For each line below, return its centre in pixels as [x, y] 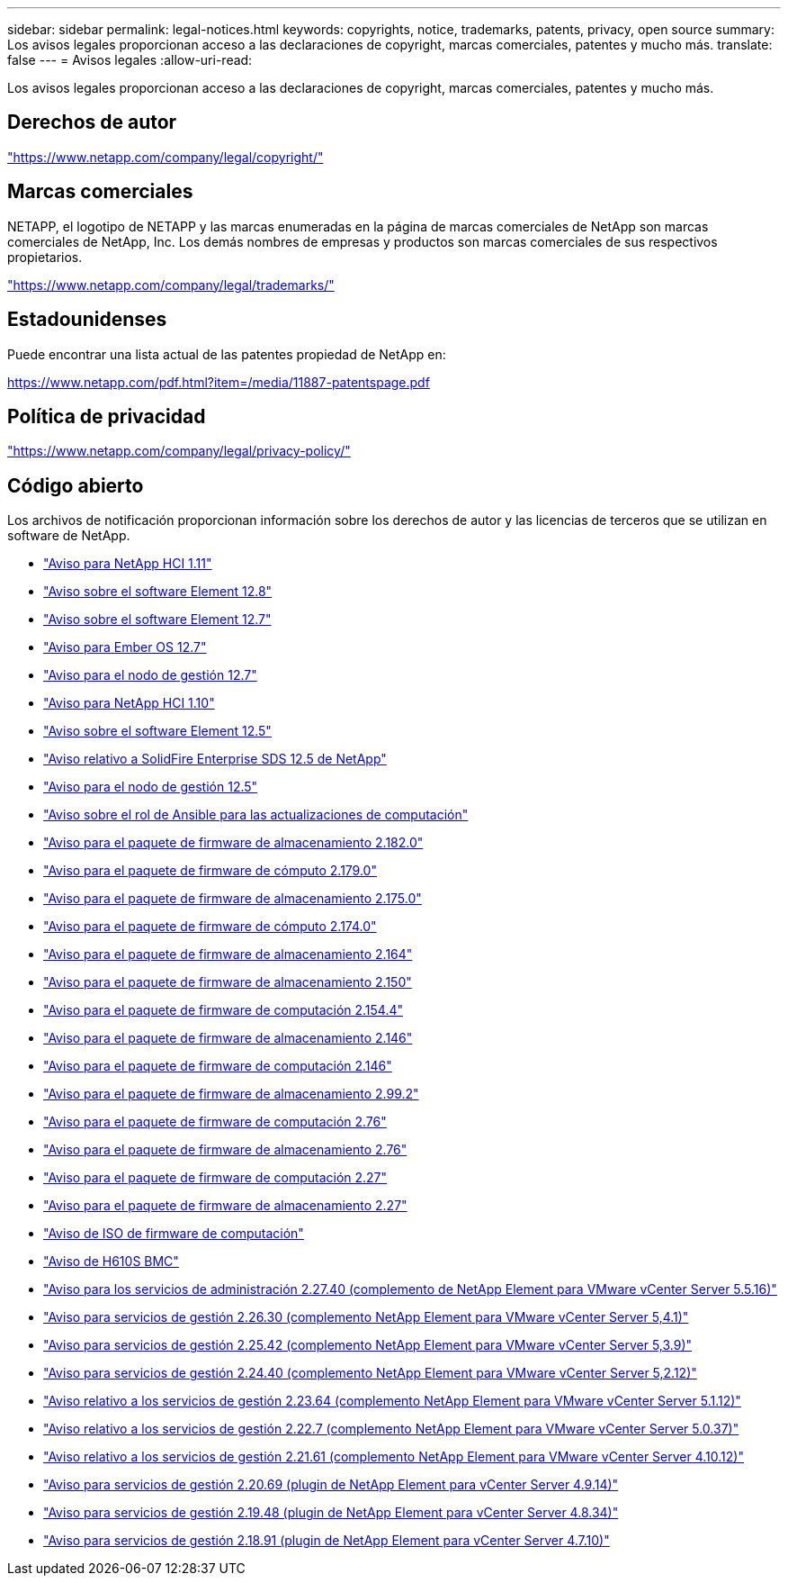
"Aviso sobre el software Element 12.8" [158, 592]
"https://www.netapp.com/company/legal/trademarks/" [171, 285]
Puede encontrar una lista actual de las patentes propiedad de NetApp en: [227, 354]
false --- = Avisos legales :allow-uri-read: [130, 60]
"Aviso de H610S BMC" [111, 1262]
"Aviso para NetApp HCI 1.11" [128, 564]
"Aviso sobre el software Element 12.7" [157, 620]
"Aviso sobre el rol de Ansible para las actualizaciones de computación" [256, 815]
